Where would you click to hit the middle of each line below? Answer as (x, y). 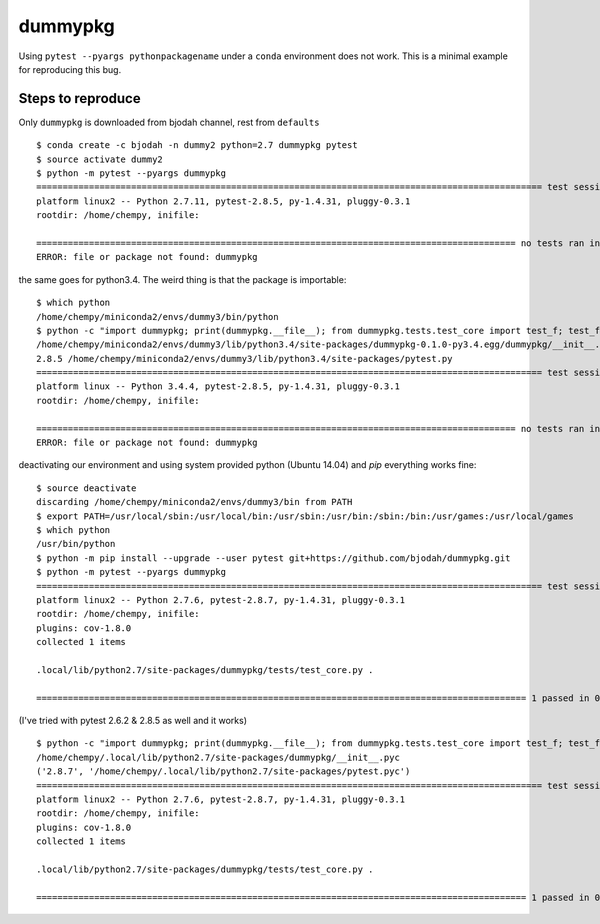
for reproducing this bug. (70, 69)
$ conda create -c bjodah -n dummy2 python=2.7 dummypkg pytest (197, 145)
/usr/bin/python (76, 544)
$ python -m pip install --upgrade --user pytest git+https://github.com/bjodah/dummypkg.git (273, 558)
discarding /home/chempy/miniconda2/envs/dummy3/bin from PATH (194, 502)
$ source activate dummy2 (100, 159)
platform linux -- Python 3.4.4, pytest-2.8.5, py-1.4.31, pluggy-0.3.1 (218, 386)
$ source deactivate (86, 488)
